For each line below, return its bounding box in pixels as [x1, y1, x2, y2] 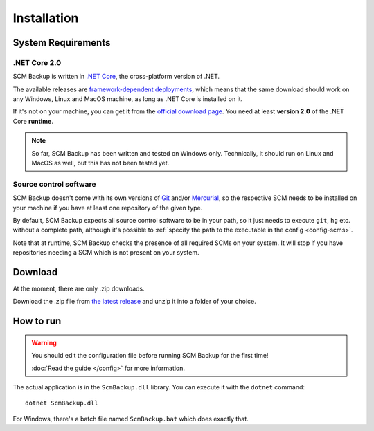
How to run [12, 315, 62, 327]
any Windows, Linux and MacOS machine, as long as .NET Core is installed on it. [12, 95, 243, 103]
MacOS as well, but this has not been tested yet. [31, 159, 170, 167]
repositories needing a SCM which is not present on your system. [12, 248, 200, 257]
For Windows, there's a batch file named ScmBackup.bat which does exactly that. [12, 414, 249, 423]
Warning [31, 338, 57, 347]
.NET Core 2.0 [12, 57, 62, 67]
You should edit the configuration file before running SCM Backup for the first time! [31, 351, 269, 360]
